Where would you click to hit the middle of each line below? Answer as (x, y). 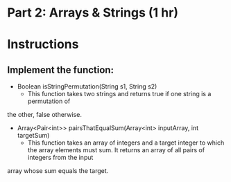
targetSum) (33, 136)
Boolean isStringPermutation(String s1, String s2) (87, 87)
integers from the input (60, 158)
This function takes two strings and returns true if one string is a (119, 94)
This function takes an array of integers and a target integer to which (126, 143)
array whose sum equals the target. (58, 171)
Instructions (43, 45)
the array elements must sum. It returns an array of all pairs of (116, 150)
